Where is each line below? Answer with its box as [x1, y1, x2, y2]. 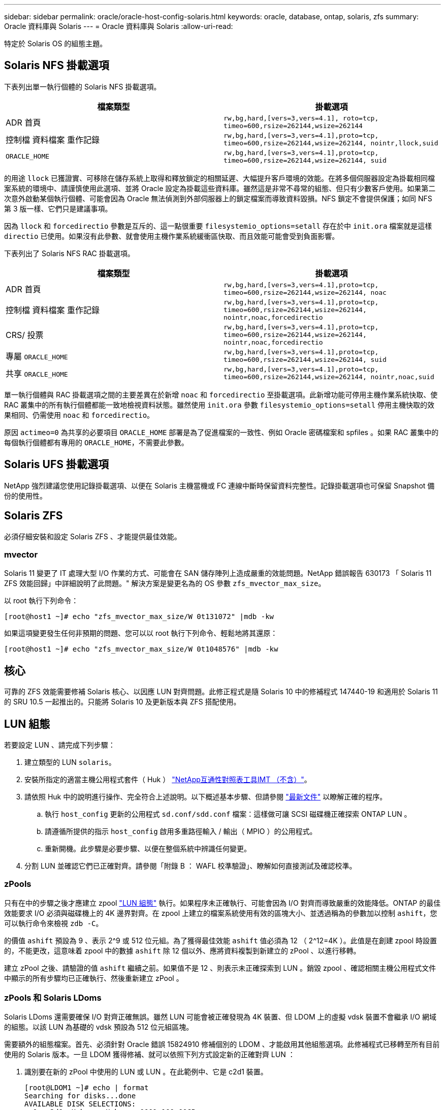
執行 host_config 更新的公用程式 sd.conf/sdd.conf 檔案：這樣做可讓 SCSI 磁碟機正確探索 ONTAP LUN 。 [45, 809, 411, 818]
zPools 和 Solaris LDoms [4, 993, 102, 1003]
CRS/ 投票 [6, 330, 44, 341]
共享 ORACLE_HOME [6, 368, 68, 379]
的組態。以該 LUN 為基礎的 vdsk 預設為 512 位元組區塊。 [4, 1023, 194, 1032]
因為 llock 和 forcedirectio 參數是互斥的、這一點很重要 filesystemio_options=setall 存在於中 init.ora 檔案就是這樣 [4, 221, 432, 230]
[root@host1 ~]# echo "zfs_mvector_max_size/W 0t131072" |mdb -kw [4, 612, 274, 621]
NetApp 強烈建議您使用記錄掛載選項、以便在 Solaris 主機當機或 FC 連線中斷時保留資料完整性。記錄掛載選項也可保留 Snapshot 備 [4, 481, 435, 490]
